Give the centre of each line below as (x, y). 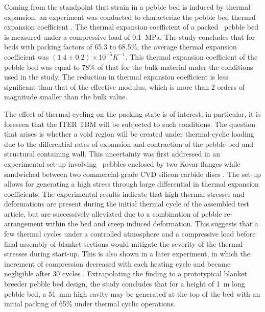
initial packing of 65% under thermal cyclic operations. (90, 304)
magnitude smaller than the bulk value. (66, 97)
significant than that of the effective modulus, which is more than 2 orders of (124, 86)
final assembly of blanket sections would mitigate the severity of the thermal (124, 243)
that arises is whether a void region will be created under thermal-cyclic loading (129, 134)
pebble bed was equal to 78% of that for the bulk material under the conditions (129, 67)
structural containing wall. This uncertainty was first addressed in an (112, 154)
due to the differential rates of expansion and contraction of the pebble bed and (129, 144)
